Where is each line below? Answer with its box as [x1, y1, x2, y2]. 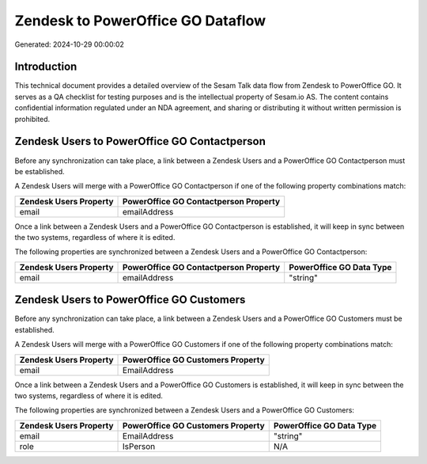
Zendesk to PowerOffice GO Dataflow [14, 12, 266, 29]
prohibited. [14, 114, 51, 124]
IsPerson [123, 440, 156, 451]
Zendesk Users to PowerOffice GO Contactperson [14, 135, 266, 148]
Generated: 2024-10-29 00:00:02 [14, 40, 124, 49]
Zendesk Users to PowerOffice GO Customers [14, 293, 246, 306]
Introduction [14, 60, 77, 74]
